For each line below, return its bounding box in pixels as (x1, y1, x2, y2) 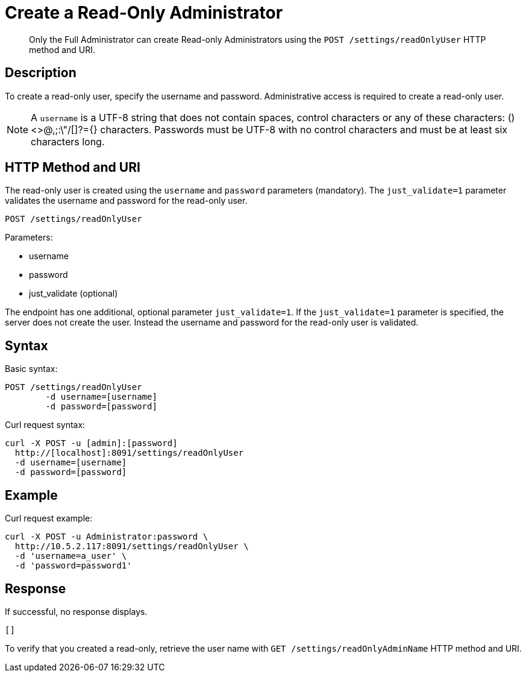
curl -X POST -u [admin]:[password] (5, 438, 178, 449)
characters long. (31, 135, 105, 148)
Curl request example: (5, 513, 93, 524)
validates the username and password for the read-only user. (5, 195, 248, 206)
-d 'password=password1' (14, 561, 132, 571)
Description (5, 65, 77, 81)
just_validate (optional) (29, 288, 118, 299)
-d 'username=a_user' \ (14, 551, 127, 561)
